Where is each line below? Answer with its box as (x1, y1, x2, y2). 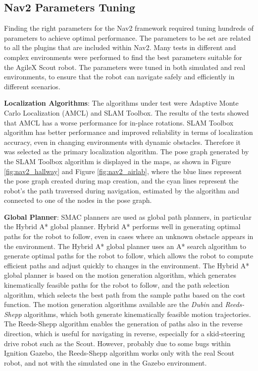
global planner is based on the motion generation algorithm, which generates (4, 270, 237, 280)
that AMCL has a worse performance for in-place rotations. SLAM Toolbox (4, 117, 234, 127)
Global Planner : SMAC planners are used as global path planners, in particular (4, 211, 252, 222)
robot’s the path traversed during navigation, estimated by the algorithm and (4, 185, 239, 195)
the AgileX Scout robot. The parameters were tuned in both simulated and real (4, 62, 246, 72)
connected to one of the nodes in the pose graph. (4, 195, 152, 205)
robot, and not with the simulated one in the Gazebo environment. (4, 357, 207, 368)
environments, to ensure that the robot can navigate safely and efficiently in (4, 71, 235, 82)
